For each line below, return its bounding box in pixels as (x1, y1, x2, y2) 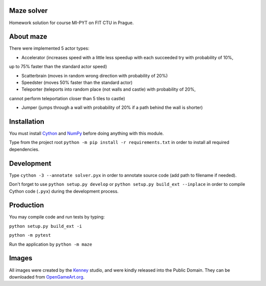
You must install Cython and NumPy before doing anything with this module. (9, 131, 164, 137)
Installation (9, 117, 44, 126)
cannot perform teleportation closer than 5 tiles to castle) (9, 95, 126, 101)
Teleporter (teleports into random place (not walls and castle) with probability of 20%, (21, 86, 196, 92)
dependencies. (9, 146, 39, 152)
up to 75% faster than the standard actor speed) (9, 64, 107, 70)
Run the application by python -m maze (9, 241, 92, 247)
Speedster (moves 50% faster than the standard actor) (21, 79, 133, 85)
